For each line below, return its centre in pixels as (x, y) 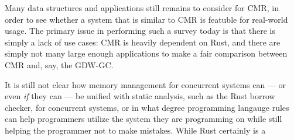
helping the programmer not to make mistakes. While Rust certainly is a (135, 130)
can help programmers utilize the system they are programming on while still (143, 119)
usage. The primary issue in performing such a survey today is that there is (140, 31)
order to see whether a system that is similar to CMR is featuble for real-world (146, 19)
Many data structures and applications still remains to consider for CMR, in (142, 8)
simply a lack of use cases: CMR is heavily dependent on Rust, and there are (143, 42)
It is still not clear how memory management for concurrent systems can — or (146, 84)
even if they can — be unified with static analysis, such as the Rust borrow (140, 96)
